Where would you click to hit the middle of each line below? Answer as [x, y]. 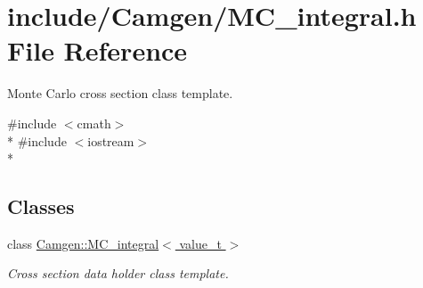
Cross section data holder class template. [118, 273]
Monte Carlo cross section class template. [120, 93]
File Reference [98, 50]
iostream [111, 140]
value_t [200, 243]
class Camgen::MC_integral [83, 243]
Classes [41, 206]
